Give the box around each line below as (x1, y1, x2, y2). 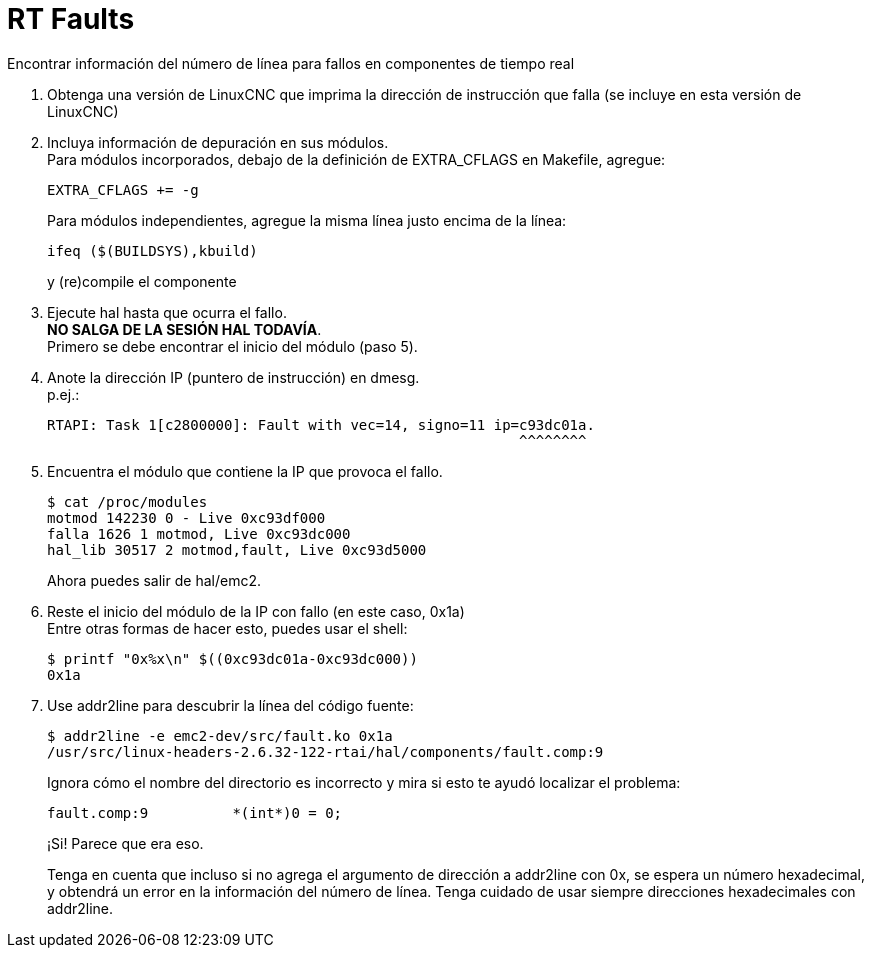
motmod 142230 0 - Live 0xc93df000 (47, 509, 326, 526)
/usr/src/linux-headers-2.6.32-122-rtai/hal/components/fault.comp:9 (47, 743, 604, 760)
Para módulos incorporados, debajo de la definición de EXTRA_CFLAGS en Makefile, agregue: (47, 150, 666, 168)
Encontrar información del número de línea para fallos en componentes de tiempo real (7, 54, 575, 72)
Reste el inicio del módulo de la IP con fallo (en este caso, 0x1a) (47, 602, 465, 620)
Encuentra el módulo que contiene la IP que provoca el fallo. (47, 462, 443, 480)
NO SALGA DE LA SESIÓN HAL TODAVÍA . (47, 320, 322, 338)
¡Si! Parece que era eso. (47, 834, 204, 852)
